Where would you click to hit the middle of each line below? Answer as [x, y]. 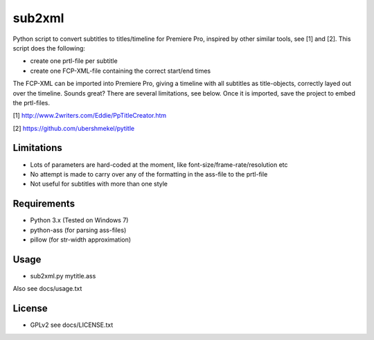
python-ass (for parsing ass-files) [78, 230]
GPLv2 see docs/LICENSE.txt [72, 325]
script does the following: [49, 48]
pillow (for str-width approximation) [81, 240]
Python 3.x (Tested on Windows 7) [79, 220]
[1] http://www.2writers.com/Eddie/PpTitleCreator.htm [90, 116]
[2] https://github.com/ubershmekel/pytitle [74, 128]
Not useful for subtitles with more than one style [99, 184]
